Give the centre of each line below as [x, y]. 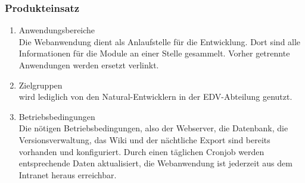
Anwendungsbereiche [57, 30]
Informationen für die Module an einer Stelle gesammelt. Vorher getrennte [154, 53]
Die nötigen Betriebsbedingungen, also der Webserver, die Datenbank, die [153, 128]
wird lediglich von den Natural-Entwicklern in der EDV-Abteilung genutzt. [155, 97]
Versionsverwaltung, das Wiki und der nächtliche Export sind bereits [144, 139]
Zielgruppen [41, 85]
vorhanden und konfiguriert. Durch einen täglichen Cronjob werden [141, 151]
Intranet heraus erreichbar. [68, 174]
